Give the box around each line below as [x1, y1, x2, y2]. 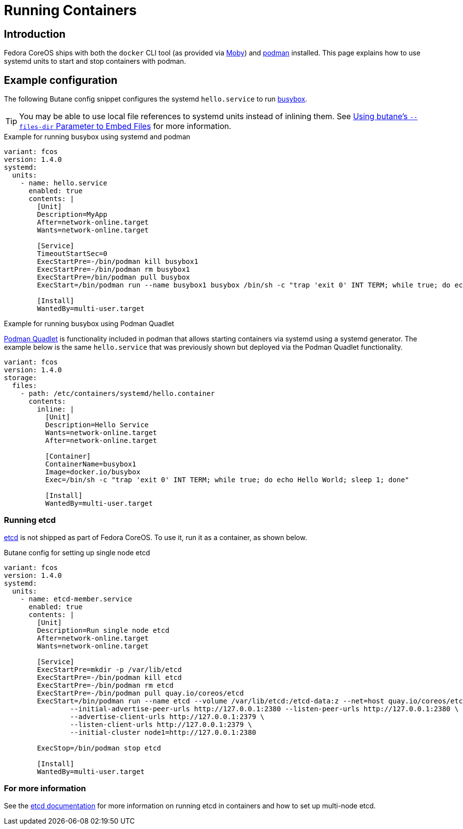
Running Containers [4, 2, 137, 19]
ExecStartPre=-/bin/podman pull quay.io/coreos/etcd [37, 689, 244, 697]
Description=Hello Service [45, 421, 149, 429]
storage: [4, 374, 37, 382]
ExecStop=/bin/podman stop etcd [37, 744, 161, 752]
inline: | [37, 405, 75, 414]
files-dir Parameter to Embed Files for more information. [19, 121, 231, 131]
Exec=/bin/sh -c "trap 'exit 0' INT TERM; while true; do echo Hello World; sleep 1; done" [45, 476, 410, 484]
